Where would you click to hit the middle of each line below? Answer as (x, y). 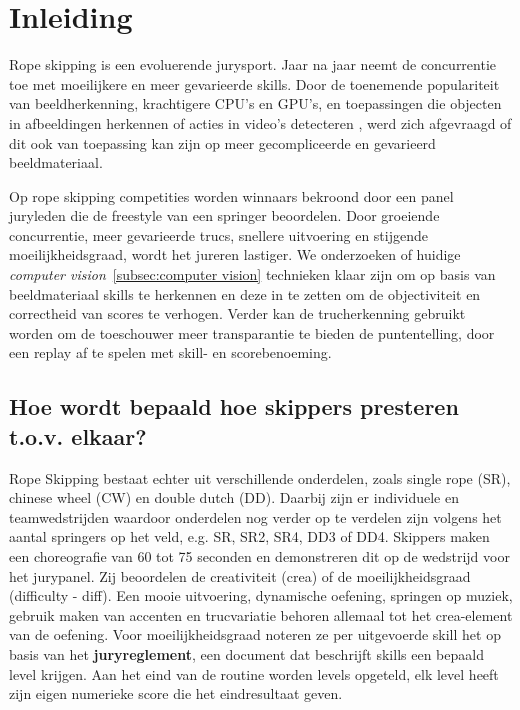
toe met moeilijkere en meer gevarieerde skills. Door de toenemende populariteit (254, 83)
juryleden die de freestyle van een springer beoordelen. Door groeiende (224, 215)
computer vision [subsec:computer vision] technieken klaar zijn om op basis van (252, 274)
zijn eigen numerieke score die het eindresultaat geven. (176, 693)
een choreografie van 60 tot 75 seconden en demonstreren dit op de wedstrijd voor (259, 556)
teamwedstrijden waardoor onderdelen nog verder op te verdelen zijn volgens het (255, 516)
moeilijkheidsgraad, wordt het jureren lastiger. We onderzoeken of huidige (235, 254)
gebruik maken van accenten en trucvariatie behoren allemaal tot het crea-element (261, 614)
